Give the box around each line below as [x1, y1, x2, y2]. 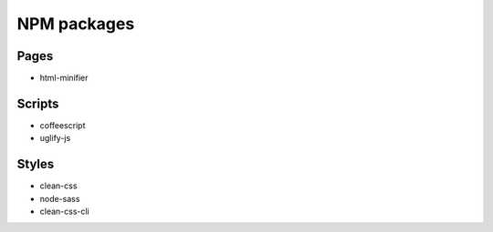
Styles [16, 156, 55, 172]
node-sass [39, 193, 80, 204]
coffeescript [39, 119, 86, 131]
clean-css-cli [39, 206, 90, 217]
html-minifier [39, 73, 89, 84]
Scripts [16, 96, 59, 111]
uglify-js [39, 133, 71, 144]
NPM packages [16, 14, 135, 34]
